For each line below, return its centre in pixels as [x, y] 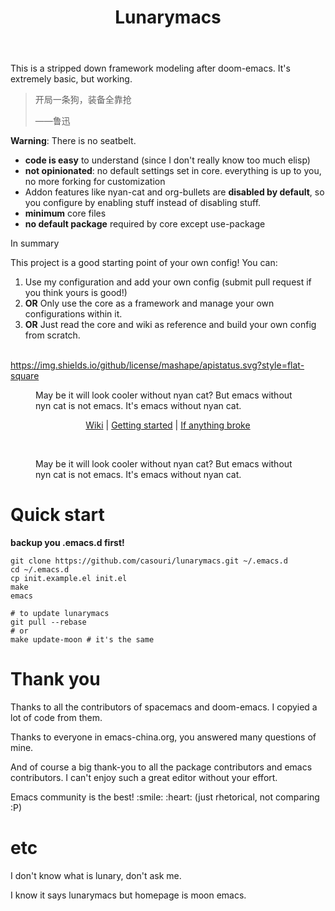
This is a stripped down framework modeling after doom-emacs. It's [150, 68]
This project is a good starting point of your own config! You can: [144, 263]
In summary [35, 243]
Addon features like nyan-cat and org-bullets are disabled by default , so [174, 192]
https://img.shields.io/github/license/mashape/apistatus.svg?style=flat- [157, 365]
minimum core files [65, 213]
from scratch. [52, 335]
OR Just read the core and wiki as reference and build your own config [170, 325]
